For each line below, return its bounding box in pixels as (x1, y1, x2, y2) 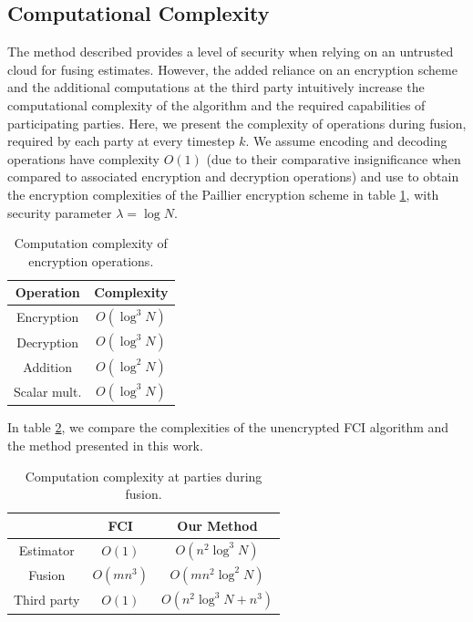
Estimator (18, 540, 75, 559)
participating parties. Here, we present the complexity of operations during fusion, (7, 113, 467, 132)
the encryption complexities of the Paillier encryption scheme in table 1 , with (7, 184, 439, 203)
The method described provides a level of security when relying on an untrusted (7, 42, 454, 61)
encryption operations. (28, 251, 154, 270)
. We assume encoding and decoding (245, 131, 447, 150)
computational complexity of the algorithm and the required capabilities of (7, 95, 426, 114)
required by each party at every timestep (7, 131, 235, 150)
